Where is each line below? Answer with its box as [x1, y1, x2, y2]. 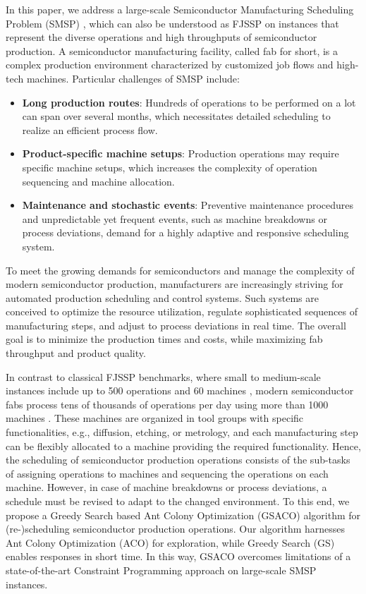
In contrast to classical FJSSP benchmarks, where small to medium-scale [6, 369, 321, 384]
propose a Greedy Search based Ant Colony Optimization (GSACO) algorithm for [6, 507, 361, 522]
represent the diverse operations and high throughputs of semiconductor [6, 30, 317, 44]
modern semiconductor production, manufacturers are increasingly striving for [6, 277, 343, 291]
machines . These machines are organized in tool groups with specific [6, 411, 304, 425]
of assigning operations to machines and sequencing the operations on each [6, 466, 329, 480]
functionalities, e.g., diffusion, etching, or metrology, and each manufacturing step [6, 425, 358, 440]
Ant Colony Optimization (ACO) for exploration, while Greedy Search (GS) [6, 535, 335, 550]
